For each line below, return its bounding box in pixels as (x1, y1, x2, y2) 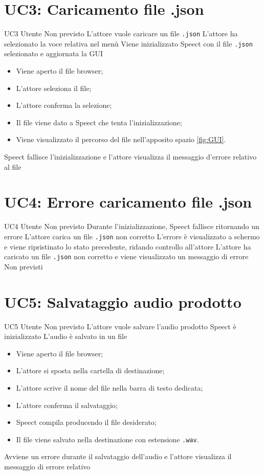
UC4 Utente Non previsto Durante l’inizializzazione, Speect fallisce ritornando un (4, 221, 259, 232)
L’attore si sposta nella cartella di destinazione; (16, 365, 165, 376)
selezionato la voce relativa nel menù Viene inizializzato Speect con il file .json (4, 38, 253, 49)
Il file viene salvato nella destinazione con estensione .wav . (16, 434, 199, 444)
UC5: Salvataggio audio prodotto (4, 291, 241, 312)
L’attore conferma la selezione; (16, 100, 112, 110)
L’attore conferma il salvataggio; (16, 399, 118, 410)
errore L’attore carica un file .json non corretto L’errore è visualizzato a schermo (4, 231, 260, 241)
